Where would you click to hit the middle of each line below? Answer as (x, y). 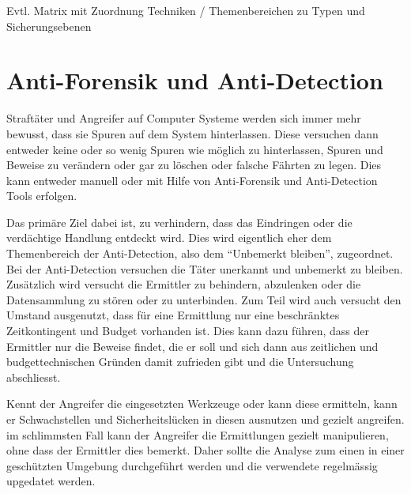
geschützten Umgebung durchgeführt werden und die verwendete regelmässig (192, 465)
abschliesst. (34, 377)
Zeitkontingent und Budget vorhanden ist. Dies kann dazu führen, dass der (188, 331)
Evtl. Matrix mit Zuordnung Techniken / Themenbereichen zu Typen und (186, 10)
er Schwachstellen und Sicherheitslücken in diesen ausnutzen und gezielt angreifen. (205, 419)
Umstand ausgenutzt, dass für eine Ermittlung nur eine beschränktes (173, 315)
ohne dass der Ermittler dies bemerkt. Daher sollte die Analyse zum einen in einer (205, 450)
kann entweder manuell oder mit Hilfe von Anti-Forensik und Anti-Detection (192, 180)
